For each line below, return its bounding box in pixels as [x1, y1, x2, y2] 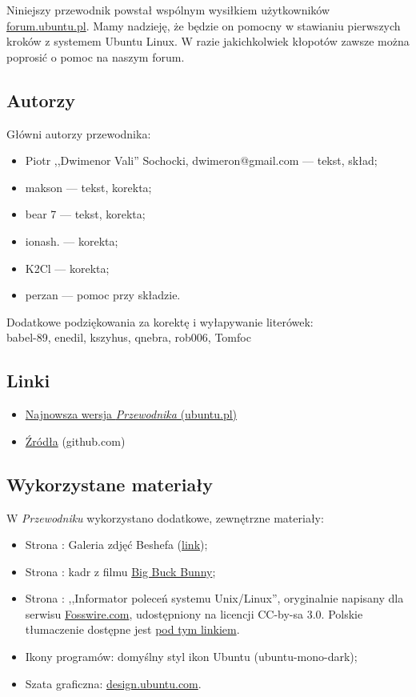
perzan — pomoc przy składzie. [25, 286, 181, 303]
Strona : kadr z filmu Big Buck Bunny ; [25, 563, 216, 579]
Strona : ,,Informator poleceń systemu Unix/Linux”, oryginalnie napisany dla [25, 590, 404, 607]
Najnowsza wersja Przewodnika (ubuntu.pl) [25, 406, 238, 423]
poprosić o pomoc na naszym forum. [6, 48, 185, 65]
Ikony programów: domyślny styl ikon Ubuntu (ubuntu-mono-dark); [25, 648, 358, 665]
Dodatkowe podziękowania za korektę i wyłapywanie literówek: [6, 313, 314, 330]
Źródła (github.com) [25, 432, 126, 449]
